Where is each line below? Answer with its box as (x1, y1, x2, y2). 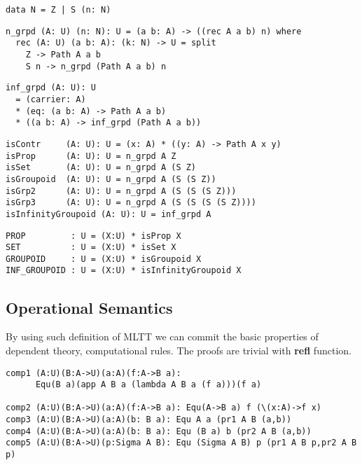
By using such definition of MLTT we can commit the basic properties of (6, 329, 319, 344)
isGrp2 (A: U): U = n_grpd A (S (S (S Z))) (6, 186, 237, 196)
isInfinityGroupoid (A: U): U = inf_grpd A (6, 209, 211, 219)
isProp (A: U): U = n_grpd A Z (6, 151, 176, 161)
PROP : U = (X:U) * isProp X (6, 230, 181, 241)
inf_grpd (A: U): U (6, 83, 96, 93)
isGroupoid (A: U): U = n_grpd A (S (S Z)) (6, 174, 216, 184)
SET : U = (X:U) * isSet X (6, 242, 176, 253)
